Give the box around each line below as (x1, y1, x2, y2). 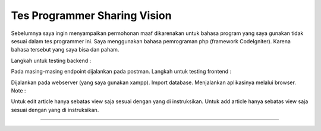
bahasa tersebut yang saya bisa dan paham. (11, 46, 119, 53)
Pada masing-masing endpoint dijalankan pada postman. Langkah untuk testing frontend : (11, 68, 232, 75)
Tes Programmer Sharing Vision (11, 9, 172, 22)
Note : (11, 87, 26, 94)
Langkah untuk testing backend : (11, 57, 92, 64)
